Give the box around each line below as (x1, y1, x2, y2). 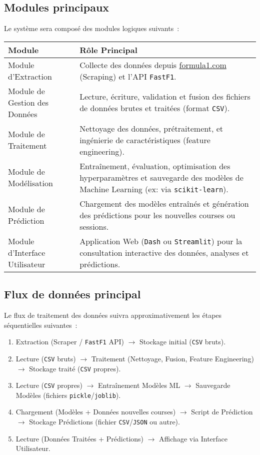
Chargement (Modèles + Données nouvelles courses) (15, 406, 176, 417)
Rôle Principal (79, 44, 137, 56)
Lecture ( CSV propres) (15, 380, 82, 390)
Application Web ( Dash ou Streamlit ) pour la (79, 235, 242, 247)
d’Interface (8, 246, 45, 258)
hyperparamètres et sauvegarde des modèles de (79, 171, 243, 183)
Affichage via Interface (159, 433, 228, 443)
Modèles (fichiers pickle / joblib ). (15, 389, 121, 400)
